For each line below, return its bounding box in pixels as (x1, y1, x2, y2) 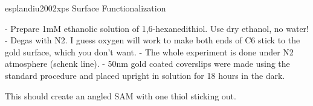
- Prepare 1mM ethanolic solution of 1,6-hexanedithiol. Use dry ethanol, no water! (5, 22, 309, 34)
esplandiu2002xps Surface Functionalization (5, 2, 166, 14)
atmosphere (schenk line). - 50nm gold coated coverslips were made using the (5, 57, 290, 70)
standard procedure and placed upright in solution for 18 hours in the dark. (5, 69, 285, 81)
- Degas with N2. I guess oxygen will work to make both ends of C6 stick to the (5, 34, 300, 46)
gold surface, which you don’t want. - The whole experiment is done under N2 (5, 45, 294, 58)
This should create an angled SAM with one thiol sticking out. (5, 89, 236, 102)
